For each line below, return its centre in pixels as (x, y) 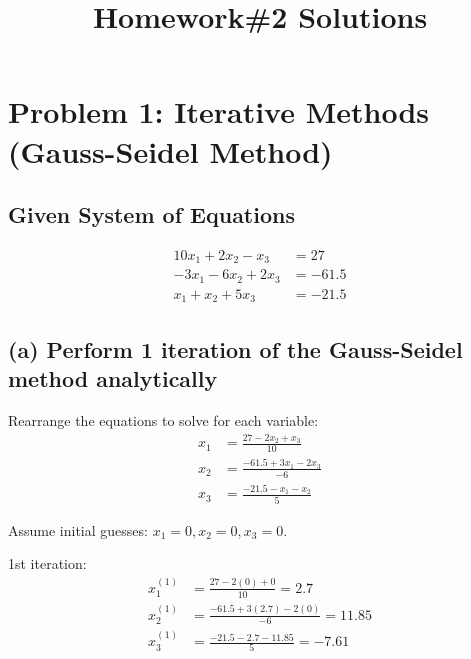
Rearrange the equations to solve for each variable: (163, 420)
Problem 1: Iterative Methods (219, 111)
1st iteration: (47, 563)
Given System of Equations (151, 214)
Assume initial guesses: (78, 529)
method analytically (113, 378)
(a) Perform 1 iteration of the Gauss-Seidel (235, 348)
